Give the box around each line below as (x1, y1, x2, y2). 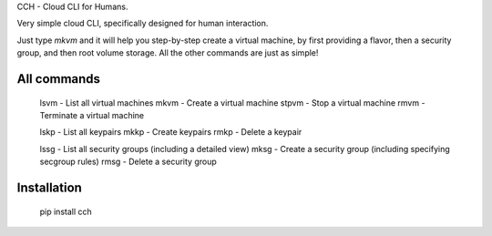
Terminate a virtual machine (39, 109, 145, 120)
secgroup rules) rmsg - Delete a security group (39, 156, 218, 168)
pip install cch (39, 206, 93, 217)
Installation (16, 180, 82, 195)
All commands (16, 71, 100, 87)
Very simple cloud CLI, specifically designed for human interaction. (16, 18, 269, 29)
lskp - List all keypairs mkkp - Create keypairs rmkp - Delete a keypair (39, 127, 302, 138)
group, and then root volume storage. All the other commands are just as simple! (16, 47, 319, 58)
